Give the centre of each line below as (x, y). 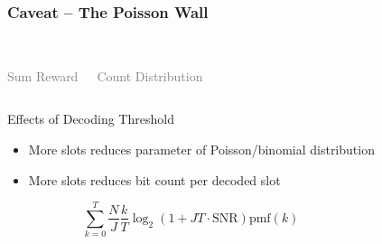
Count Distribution (150, 75)
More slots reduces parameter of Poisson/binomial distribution (201, 149)
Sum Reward (43, 75)
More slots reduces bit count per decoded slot (154, 179)
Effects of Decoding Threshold (91, 119)
